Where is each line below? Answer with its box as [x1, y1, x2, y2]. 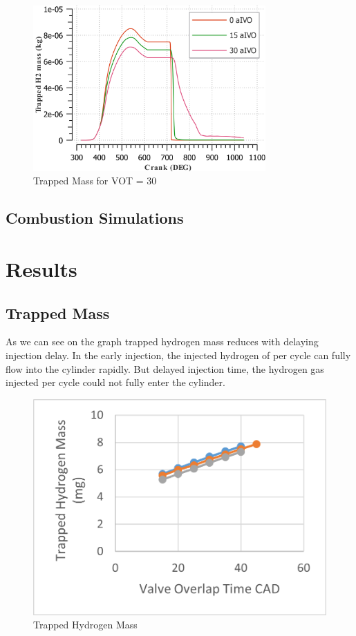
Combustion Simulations [6, 207, 184, 229]
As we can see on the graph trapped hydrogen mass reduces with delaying [6, 334, 319, 349]
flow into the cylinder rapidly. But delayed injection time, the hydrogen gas [6, 361, 324, 376]
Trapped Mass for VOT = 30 [33, 173, 157, 188]
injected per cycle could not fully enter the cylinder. [6, 375, 225, 389]
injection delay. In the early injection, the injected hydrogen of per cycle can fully [6, 348, 351, 362]
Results [6, 255, 77, 283]
